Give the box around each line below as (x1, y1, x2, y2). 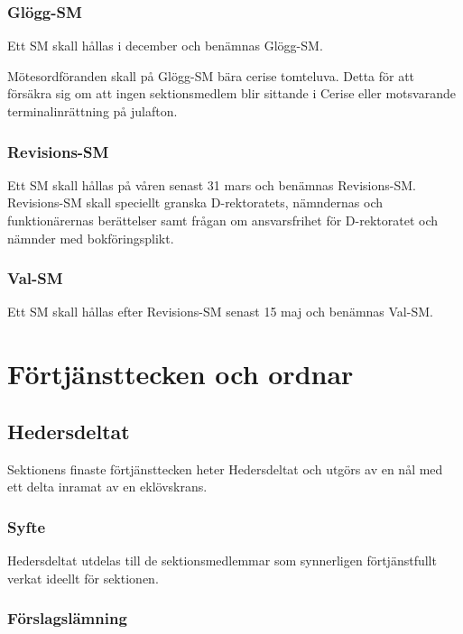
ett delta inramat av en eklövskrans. (7, 477, 208, 496)
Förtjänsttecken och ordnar (7, 355, 354, 392)
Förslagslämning (7, 607, 127, 629)
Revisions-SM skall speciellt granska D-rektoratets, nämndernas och (7, 193, 384, 212)
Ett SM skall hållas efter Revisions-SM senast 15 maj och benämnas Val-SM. (7, 302, 433, 321)
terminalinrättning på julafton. (7, 102, 178, 120)
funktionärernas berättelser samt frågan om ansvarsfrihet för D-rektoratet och (7, 211, 438, 229)
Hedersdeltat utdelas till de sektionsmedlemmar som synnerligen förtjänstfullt (7, 550, 437, 569)
